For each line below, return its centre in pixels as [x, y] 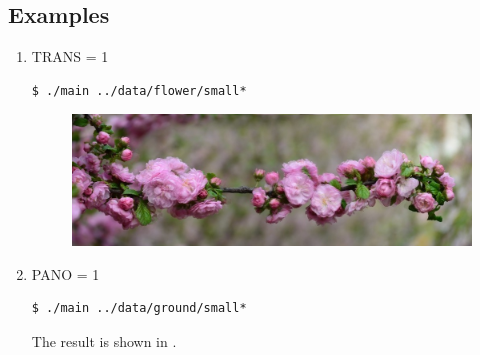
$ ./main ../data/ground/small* [139, 308]
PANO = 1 [65, 273]
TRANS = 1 [70, 56]
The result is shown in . [104, 340]
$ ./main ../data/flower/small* [139, 90]
